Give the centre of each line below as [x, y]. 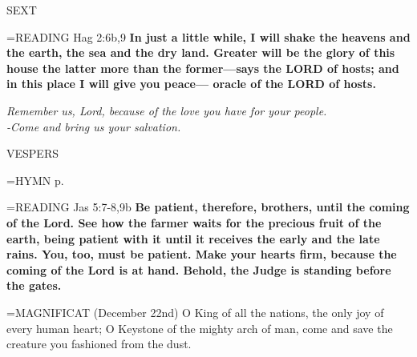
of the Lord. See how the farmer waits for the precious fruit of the [194, 222]
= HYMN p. [35, 180]
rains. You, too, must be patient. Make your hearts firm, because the [202, 254]
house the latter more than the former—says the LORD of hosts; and [203, 68]
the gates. [34, 285]
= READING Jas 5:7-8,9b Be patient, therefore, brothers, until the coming [208, 207]
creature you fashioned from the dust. [99, 344]
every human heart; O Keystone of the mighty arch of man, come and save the [200, 328]
